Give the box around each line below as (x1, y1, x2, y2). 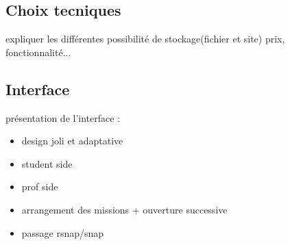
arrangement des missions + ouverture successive (21, 202, 228, 216)
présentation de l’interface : (5, 110, 120, 125)
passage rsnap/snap (21, 225, 104, 240)
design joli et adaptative (21, 133, 123, 148)
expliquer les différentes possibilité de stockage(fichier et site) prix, (5, 31, 285, 46)
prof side (21, 179, 58, 194)
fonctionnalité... (5, 44, 71, 59)
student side (21, 156, 73, 170)
